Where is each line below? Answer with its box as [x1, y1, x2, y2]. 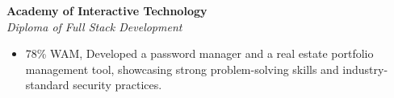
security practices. [73, 76, 162, 93]
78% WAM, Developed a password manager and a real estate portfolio [25, 45, 374, 62]
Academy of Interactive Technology [6, 2, 207, 18]
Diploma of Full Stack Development [6, 18, 182, 35]
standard [25, 76, 69, 93]
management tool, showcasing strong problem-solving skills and [25, 60, 339, 77]
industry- [342, 60, 388, 77]
